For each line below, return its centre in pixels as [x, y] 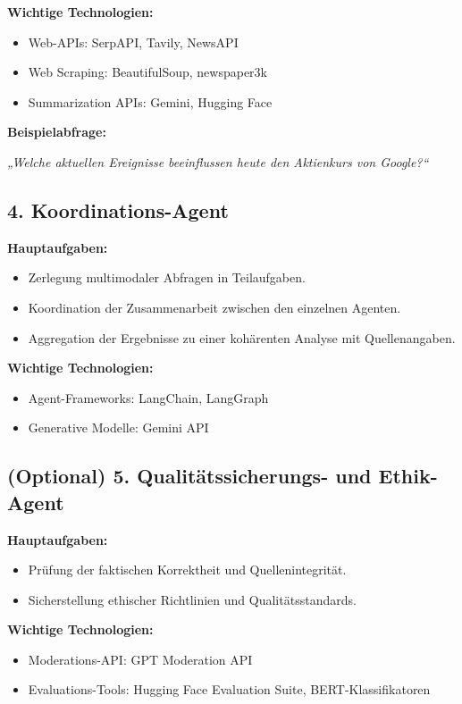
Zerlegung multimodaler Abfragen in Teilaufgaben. [167, 277]
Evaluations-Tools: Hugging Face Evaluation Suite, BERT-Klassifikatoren [229, 689]
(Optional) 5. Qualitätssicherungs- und [189, 476]
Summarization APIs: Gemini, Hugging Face [150, 101]
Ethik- [408, 476]
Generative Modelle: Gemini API [118, 427]
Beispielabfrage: [57, 132]
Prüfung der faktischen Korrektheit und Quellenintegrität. [187, 570]
